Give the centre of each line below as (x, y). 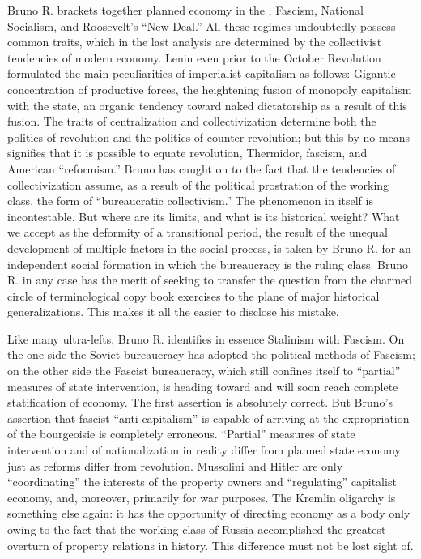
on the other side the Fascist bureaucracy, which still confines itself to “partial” (204, 371)
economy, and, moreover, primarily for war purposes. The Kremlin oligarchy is (202, 497)
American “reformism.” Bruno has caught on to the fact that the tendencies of (202, 168)
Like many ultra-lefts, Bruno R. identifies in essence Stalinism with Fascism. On (206, 338)
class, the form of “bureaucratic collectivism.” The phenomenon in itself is (190, 201)
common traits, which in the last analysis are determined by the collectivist (195, 42)
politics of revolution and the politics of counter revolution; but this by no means (209, 137)
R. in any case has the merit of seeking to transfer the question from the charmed (210, 280)
